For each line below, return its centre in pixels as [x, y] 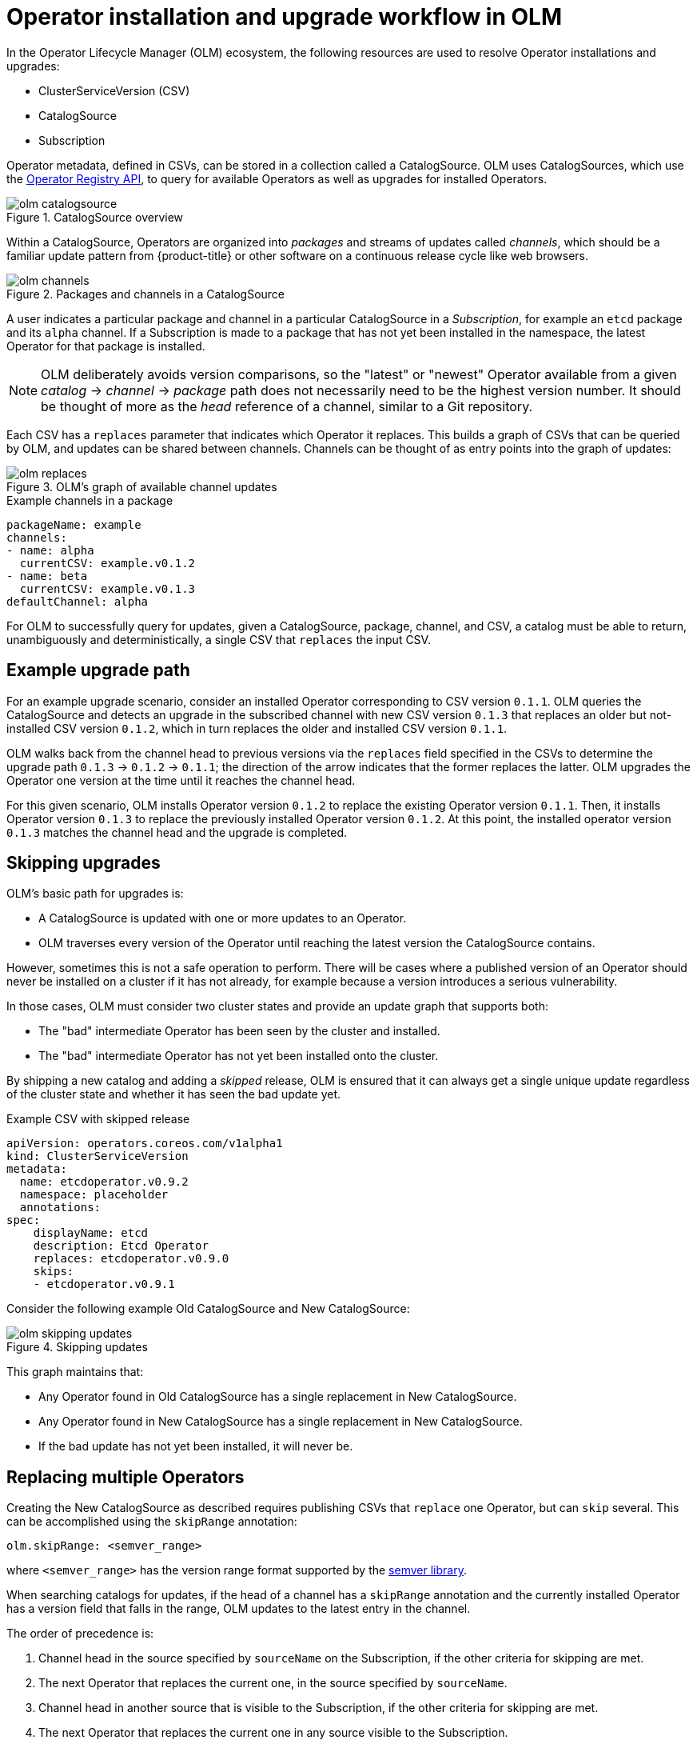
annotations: [60, 1208]
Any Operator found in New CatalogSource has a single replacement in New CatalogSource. [281, 1422]
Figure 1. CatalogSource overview [95, 217]
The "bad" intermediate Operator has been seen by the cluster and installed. [239, 1031]
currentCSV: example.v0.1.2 [108, 563]
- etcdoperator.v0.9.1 [104, 1284]
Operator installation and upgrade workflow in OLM [284, 17]
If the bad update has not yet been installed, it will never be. [196, 1446]
